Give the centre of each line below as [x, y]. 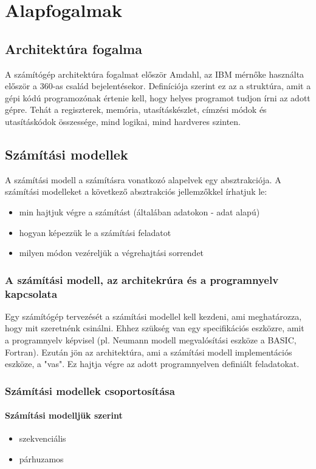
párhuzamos [41, 459]
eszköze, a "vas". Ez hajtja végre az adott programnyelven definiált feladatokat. [152, 364]
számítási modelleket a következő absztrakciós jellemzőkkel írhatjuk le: [136, 191]
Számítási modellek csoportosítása [90, 390]
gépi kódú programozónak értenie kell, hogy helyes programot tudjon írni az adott [158, 97]
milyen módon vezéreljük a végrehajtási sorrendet [112, 253]
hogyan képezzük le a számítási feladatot [95, 232]
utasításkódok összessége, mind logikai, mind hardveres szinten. [123, 121]
